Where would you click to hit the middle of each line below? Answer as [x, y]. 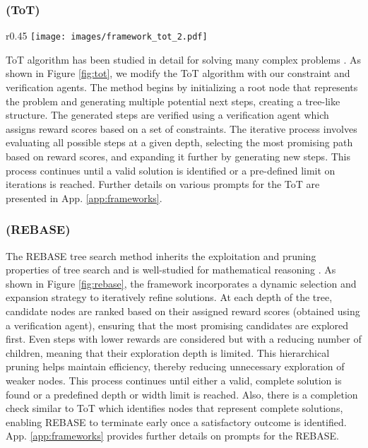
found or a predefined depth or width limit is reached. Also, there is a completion [182, 394]
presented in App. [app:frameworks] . [84, 198]
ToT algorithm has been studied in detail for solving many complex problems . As [183, 59]
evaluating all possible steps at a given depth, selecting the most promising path [179, 142]
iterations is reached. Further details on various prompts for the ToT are [163, 184]
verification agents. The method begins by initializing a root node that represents [182, 87]
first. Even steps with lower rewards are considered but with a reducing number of [184, 339]
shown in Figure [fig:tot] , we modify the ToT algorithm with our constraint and [178, 73]
